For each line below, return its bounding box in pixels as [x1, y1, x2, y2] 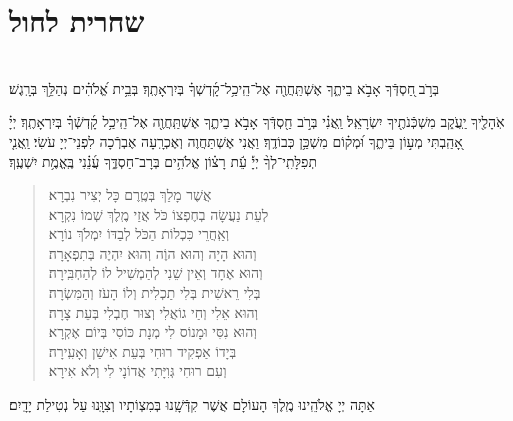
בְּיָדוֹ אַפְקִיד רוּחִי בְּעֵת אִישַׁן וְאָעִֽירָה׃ [48, 340, 237, 361]
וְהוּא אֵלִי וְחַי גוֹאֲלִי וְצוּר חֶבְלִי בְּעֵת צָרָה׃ [48, 301, 259, 322]
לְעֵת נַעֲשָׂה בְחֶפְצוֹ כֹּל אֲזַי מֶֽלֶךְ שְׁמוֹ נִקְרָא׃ [48, 203, 269, 224]
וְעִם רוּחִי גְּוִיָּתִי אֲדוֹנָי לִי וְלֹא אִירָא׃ [48, 360, 227, 381]
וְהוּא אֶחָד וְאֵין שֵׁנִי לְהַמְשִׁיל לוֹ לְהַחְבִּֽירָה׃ [48, 262, 263, 283]
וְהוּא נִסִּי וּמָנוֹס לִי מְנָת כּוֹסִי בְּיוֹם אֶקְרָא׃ [48, 321, 257, 342]
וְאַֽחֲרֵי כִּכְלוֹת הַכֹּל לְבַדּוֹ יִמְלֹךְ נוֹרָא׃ [48, 223, 230, 244]
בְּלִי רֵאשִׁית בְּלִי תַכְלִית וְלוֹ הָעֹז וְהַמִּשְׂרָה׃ [48, 282, 261, 303]
